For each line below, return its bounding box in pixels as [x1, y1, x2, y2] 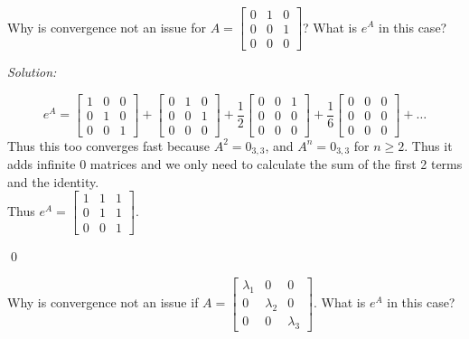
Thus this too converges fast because [7, 136, 210, 155]
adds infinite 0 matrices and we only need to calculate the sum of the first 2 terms [7, 155, 463, 174]
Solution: [7, 62, 57, 81]
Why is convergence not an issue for [7, 17, 207, 36]
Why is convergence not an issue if [7, 293, 199, 312]
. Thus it [404, 136, 453, 155]
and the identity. [7, 172, 99, 191]
